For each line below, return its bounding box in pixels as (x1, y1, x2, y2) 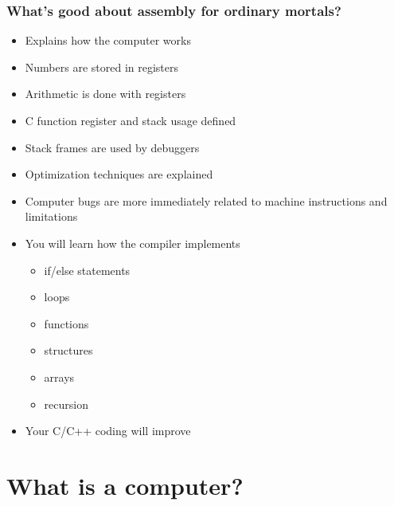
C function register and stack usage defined (25, 112, 236, 128)
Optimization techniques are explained (25, 166, 213, 182)
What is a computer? (6, 469, 244, 501)
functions (44, 315, 89, 331)
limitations (25, 208, 78, 225)
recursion (44, 395, 88, 412)
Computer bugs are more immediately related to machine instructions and (25, 192, 388, 209)
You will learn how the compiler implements (25, 234, 240, 251)
